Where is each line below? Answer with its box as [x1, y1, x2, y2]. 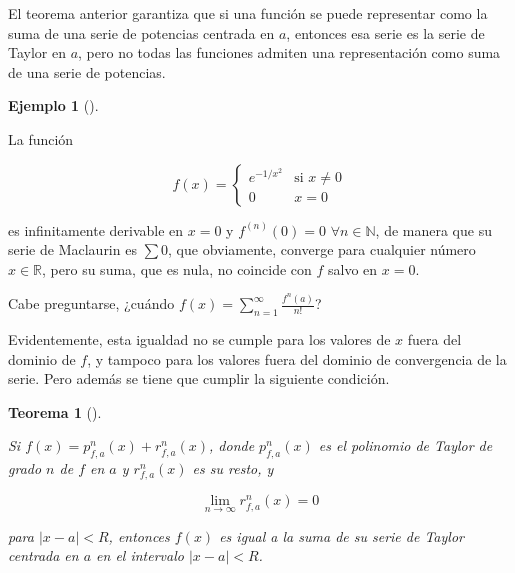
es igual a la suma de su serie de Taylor [219, 525, 464, 546]
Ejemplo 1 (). [8, 95, 99, 116]
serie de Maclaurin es [8, 239, 137, 260]
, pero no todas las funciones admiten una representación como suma [78, 42, 501, 63]
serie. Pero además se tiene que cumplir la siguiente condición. [8, 368, 390, 389]
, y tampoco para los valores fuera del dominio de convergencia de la [87, 348, 507, 369]
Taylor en [8, 42, 66, 63]
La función [8, 128, 74, 149]
